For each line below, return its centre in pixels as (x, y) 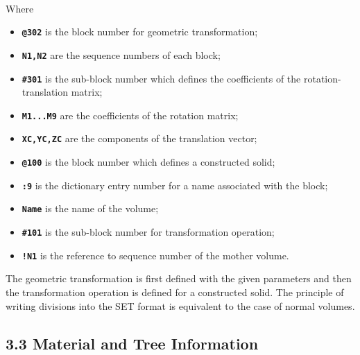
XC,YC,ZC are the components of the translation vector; (139, 138)
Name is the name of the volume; (90, 208)
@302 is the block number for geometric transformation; (140, 32)
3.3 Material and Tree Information (132, 343)
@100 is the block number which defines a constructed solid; (148, 162)
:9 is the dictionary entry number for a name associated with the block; (175, 185)
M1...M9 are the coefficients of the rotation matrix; (130, 115)
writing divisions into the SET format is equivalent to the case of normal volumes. (180, 305)
